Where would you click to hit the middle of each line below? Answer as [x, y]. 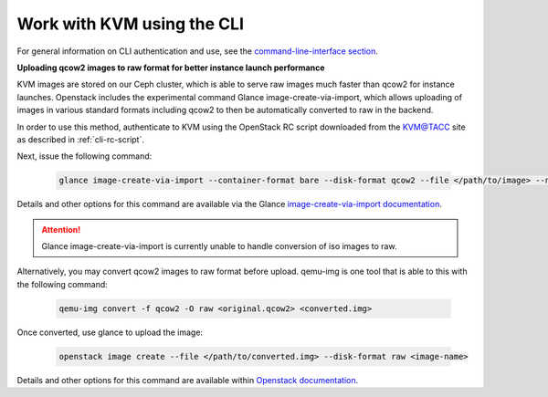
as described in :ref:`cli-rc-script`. [81, 139]
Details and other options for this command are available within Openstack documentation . [188, 380]
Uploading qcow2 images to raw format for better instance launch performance [171, 68]
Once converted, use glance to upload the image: [110, 332]
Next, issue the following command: [84, 156]
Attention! [61, 229]
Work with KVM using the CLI [131, 24]
